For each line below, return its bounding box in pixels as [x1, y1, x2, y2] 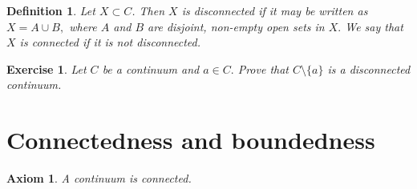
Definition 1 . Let [6, 2, 95, 18]
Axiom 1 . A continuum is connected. [6, 170, 192, 187]
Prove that [237, 60, 289, 77]
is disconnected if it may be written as [181, 2, 368, 18]
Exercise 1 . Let [6, 60, 87, 77]
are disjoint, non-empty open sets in [148, 18, 325, 34]
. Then [132, 2, 165, 18]
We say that [345, 18, 403, 34]
